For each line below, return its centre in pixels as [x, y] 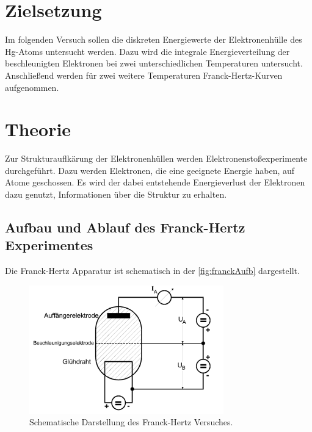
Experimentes [49, 245]
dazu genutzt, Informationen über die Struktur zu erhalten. [116, 194]
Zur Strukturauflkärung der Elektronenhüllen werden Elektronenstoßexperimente [156, 158]
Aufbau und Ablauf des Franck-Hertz [125, 227]
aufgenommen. [32, 87]
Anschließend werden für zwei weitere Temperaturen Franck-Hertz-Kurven [144, 75]
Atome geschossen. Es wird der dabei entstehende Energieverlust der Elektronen [155, 182]
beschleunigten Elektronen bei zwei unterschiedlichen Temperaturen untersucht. [154, 63]
